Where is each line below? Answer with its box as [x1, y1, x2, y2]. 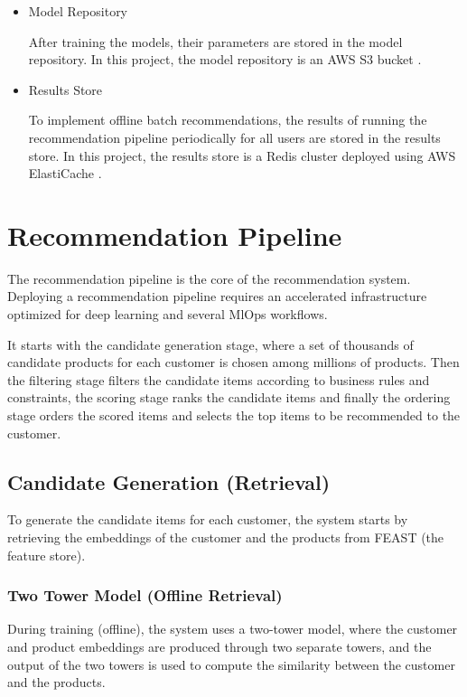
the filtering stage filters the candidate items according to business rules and [7, 370, 430, 389]
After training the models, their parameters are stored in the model [28, 32, 403, 51]
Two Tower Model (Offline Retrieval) [7, 584, 283, 607]
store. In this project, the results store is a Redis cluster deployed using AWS [28, 146, 456, 165]
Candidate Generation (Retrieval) [7, 467, 331, 495]
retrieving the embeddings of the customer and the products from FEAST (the [7, 528, 444, 547]
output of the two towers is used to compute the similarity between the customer [7, 655, 455, 673]
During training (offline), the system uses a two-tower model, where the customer [7, 619, 458, 638]
